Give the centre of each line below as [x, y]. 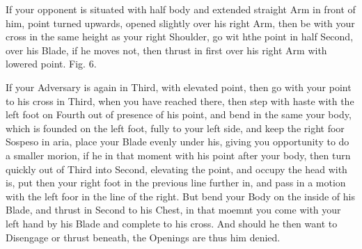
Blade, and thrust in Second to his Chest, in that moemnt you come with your [173, 210]
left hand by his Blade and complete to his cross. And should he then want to [172, 223]
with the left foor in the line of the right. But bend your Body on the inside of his [180, 196]
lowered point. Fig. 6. [51, 64]
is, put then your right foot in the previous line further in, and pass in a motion [176, 183]
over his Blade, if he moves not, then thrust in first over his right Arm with [166, 50]
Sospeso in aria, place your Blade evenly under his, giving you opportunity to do [178, 142]
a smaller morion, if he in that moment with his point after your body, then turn [178, 155]
